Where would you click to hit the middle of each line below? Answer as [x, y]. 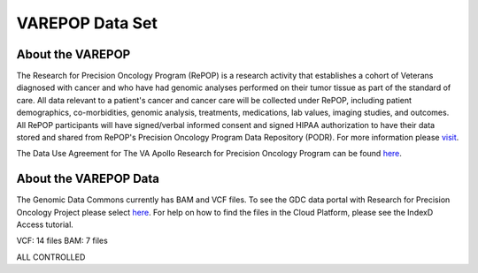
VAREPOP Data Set [87, 23]
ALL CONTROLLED [51, 257]
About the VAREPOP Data [88, 179]
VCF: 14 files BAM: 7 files [62, 241]
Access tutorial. [45, 224]
